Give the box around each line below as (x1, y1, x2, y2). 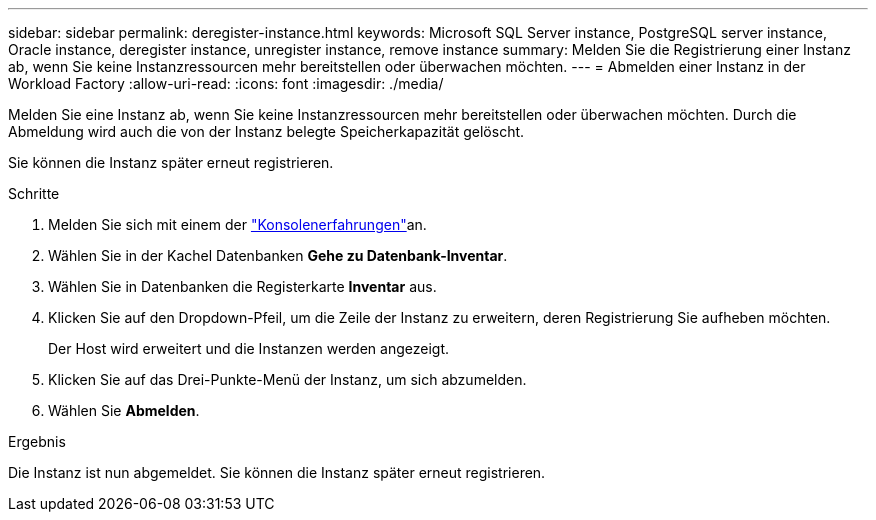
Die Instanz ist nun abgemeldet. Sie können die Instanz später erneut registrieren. (8, 464, 546, 481)
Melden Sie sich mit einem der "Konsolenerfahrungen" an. (48, 216, 427, 233)
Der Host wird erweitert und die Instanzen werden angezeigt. (48, 340, 450, 357)
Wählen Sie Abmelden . (48, 402, 200, 419)
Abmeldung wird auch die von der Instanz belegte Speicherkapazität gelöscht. (8, 123, 525, 140)
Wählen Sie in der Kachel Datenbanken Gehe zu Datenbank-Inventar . (48, 247, 508, 264)
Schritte (8, 185, 60, 202)
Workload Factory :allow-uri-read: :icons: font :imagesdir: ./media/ (8, 75, 444, 92)
